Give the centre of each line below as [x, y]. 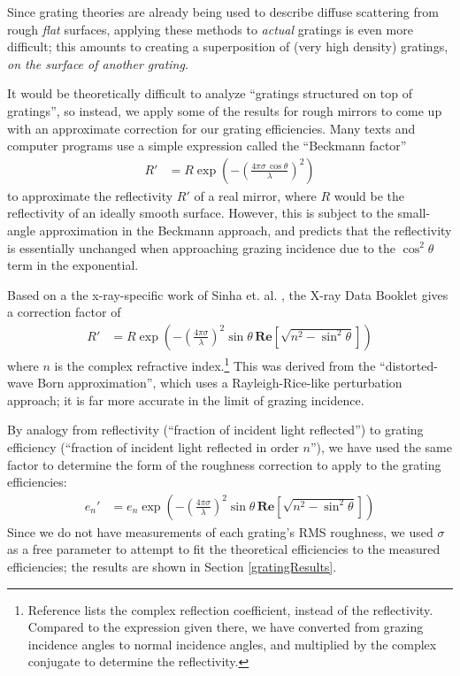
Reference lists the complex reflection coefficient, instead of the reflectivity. [230, 609]
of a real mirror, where [255, 195]
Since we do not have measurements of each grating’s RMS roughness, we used [220, 531]
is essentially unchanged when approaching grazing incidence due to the [201, 247]
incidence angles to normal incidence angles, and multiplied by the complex [232, 644]
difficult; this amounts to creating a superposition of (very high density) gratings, [228, 46]
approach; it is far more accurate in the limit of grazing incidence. [186, 399]
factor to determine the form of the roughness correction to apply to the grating [224, 464]
